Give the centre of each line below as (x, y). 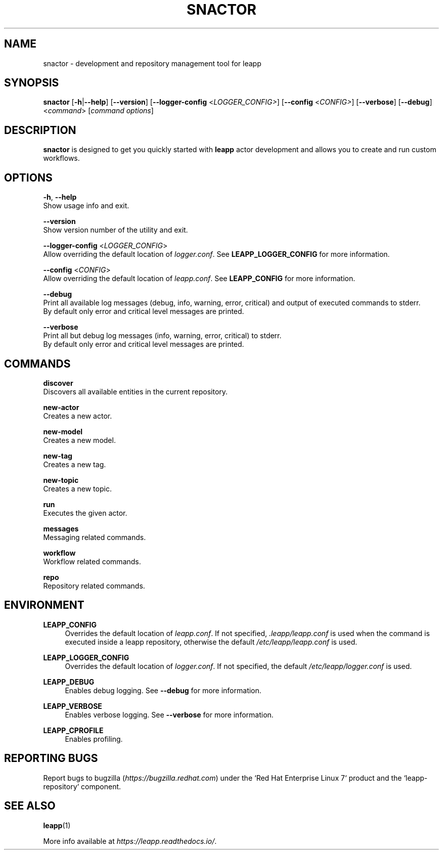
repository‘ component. (82, 786)
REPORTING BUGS (51, 758)
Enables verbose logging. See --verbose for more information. (169, 714)
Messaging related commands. (95, 537)
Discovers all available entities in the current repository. (136, 391)
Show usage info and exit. (86, 206)
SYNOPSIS (32, 83)
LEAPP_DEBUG (69, 682)
